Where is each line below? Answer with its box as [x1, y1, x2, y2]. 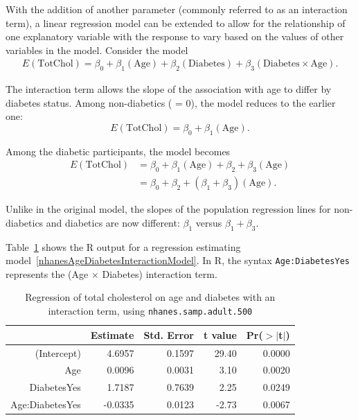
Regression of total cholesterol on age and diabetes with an [25, 290, 276, 304]
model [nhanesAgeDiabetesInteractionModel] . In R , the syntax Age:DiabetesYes [6, 253, 350, 268]
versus [195, 215, 222, 229]
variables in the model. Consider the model [6, 42, 188, 57]
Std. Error [143, 327, 194, 342]
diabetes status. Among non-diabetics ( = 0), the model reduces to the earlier [6, 95, 336, 110]
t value [203, 327, 237, 342]
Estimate [90, 327, 134, 342]
